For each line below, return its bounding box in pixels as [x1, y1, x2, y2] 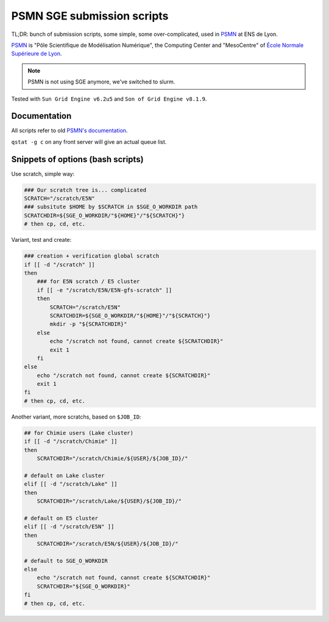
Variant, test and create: [11, 236, 72, 244]
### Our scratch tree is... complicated [24, 186, 146, 193]
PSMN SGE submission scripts [11, 9, 169, 23]
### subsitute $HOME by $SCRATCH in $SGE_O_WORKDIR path [24, 203, 198, 210]
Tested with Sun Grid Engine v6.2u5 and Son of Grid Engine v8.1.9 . [11, 95, 207, 102]
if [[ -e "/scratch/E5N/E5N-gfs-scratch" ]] [37, 286, 172, 294]
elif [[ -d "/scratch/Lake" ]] [24, 481, 118, 487]
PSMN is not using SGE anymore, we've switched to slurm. [27, 78, 175, 85]
